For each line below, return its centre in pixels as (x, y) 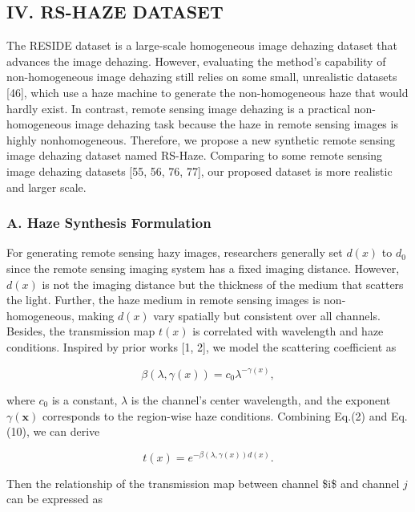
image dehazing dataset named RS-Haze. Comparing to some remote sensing (195, 155)
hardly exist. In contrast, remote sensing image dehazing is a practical (179, 108)
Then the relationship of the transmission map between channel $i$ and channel (203, 483)
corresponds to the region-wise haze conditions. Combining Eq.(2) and (215, 415)
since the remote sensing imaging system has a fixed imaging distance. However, (203, 268)
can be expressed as (55, 499)
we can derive (66, 431)
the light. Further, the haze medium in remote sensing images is (163, 300)
